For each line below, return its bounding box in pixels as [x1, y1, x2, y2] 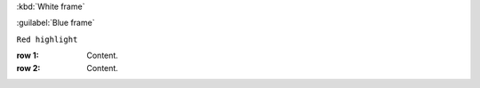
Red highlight [16, 34, 78, 44]
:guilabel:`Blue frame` [16, 18, 95, 28]
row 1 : [16, 50, 39, 61]
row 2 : [16, 62, 41, 73]
